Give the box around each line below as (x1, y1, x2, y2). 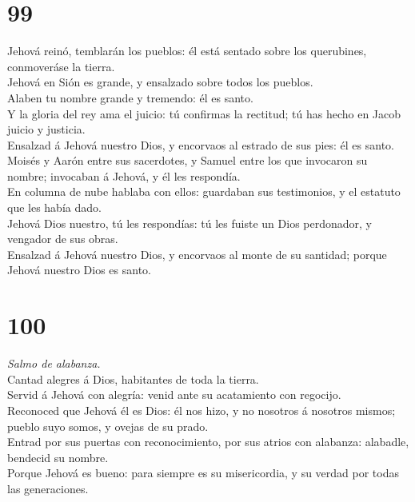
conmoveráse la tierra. (7, 58, 115, 74)
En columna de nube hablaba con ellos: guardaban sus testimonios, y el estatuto (7, 183, 401, 200)
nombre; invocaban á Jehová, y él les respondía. (7, 167, 241, 184)
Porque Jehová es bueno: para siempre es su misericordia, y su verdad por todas (7, 464, 400, 481)
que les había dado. (7, 199, 102, 216)
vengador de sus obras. (7, 230, 118, 247)
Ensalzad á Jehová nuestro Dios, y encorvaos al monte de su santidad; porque (7, 245, 387, 262)
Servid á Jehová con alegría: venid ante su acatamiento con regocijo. (7, 386, 341, 403)
